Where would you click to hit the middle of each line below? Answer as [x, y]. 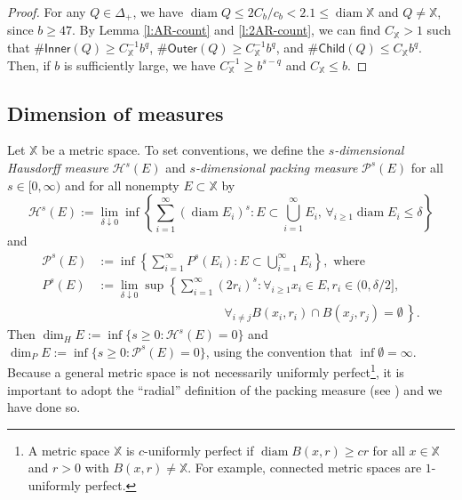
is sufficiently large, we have [139, 65]
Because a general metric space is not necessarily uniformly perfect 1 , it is [206, 371]
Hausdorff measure [58, 168]
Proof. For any [47, 12]
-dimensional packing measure [277, 168]
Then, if [29, 65]
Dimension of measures [115, 113]
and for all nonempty [122, 185]
